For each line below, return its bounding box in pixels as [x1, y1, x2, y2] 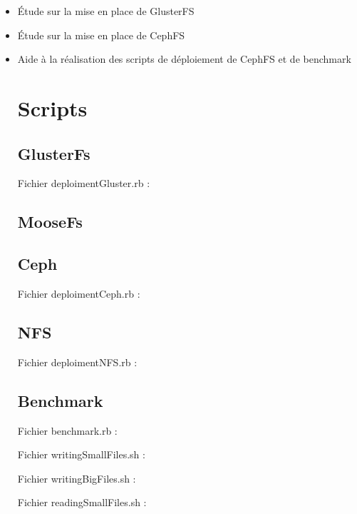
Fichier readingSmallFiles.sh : [17, 495, 147, 510]
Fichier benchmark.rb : [17, 423, 118, 438]
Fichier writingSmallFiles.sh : [17, 447, 145, 462]
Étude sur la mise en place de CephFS [17, 27, 185, 42]
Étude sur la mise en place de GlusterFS [17, 4, 195, 18]
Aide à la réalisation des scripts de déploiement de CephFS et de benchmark [17, 51, 351, 66]
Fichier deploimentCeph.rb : [17, 286, 140, 301]
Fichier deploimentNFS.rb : [17, 354, 138, 369]
